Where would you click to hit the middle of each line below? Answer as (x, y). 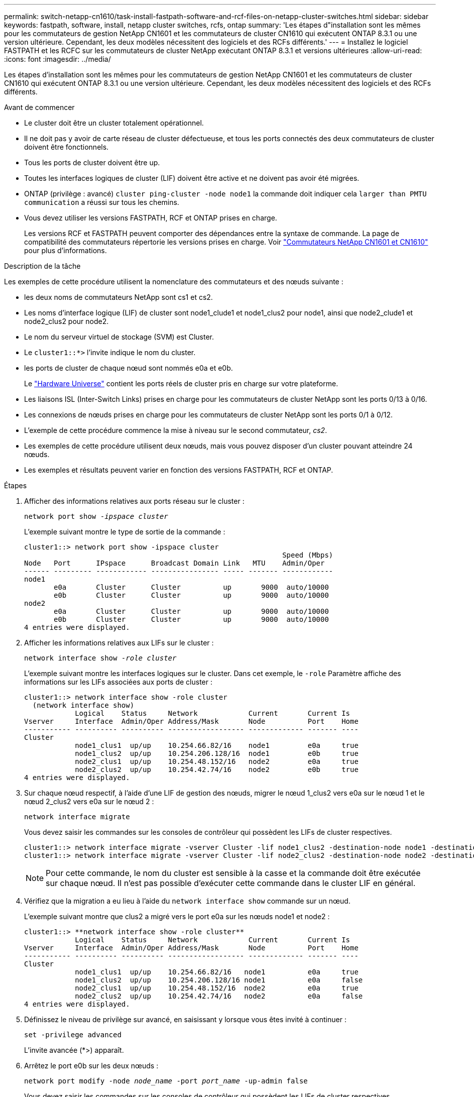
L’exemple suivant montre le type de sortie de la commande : (125, 532)
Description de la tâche (42, 266)
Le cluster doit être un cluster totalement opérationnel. (114, 123)
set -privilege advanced (73, 1035)
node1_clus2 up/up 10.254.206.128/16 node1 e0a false (219, 980)
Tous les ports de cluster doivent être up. (92, 162)
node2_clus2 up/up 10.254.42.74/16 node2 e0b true (217, 770)
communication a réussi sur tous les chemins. (102, 202)
